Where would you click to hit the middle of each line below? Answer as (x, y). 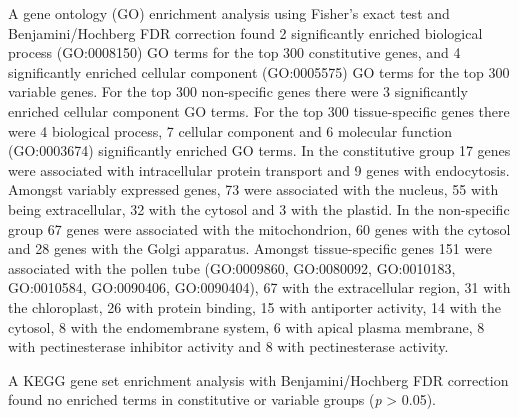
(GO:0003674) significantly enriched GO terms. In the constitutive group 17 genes (259, 150)
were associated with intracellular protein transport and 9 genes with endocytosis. (259, 169)
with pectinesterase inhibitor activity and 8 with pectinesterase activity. (228, 346)
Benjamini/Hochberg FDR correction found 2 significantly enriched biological (245, 32)
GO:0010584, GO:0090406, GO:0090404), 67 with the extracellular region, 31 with (259, 287)
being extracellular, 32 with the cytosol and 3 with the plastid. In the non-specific (259, 208)
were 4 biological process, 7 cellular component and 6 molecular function (230, 130)
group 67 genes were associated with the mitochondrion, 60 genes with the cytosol (259, 228)
